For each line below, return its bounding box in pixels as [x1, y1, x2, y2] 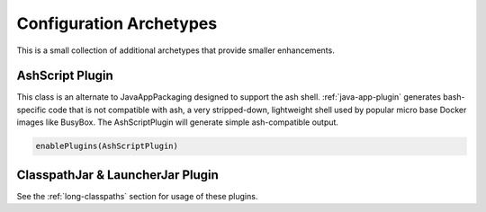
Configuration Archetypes [16, 13, 218, 33]
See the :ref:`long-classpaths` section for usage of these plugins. [16, 190, 258, 201]
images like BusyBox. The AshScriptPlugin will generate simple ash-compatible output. [16, 117, 339, 128]
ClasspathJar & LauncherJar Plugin [16, 167, 220, 182]
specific [16, 104, 47, 115]
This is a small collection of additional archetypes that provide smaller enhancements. [16, 45, 335, 56]
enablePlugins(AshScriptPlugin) [35, 141, 179, 152]
